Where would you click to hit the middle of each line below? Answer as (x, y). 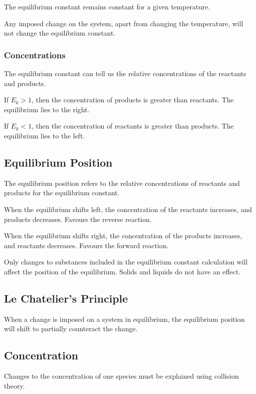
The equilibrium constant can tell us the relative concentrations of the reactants (125, 73)
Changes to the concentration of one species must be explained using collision (121, 376)
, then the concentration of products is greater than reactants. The (132, 100)
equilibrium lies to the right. (47, 109)
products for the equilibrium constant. (62, 193)
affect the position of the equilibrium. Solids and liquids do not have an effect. (122, 271)
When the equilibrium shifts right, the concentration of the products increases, (123, 236)
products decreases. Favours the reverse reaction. (78, 219)
